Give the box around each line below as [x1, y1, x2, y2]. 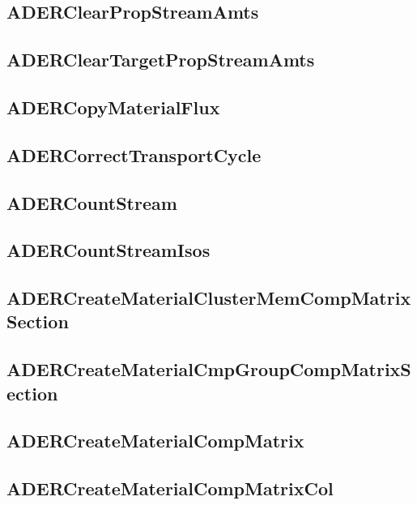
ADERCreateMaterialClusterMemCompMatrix [6, 285, 411, 310]
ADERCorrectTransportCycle [6, 142, 262, 167]
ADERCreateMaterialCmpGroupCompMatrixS [6, 357, 411, 382]
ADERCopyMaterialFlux [6, 94, 220, 119]
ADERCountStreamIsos [6, 238, 211, 263]
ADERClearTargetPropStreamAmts [6, 47, 315, 72]
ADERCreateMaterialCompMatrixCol [6, 476, 334, 501]
